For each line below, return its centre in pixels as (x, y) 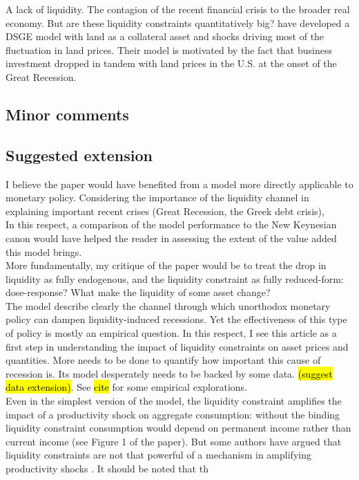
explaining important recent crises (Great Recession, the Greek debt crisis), (165, 211)
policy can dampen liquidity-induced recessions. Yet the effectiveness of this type (176, 319)
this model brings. (44, 251)
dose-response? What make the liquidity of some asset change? (138, 292)
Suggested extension (79, 155)
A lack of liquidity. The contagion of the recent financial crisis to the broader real (178, 9)
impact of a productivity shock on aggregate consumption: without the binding (173, 414)
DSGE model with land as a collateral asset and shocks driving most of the (165, 36)
